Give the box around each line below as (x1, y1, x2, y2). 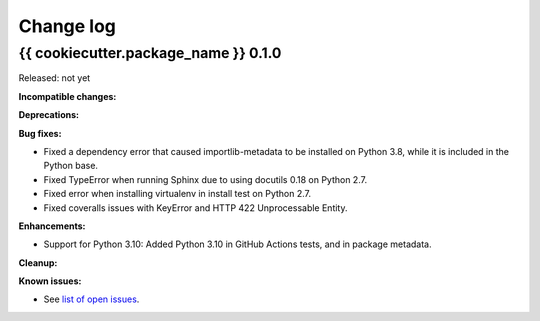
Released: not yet (18, 72, 91, 84)
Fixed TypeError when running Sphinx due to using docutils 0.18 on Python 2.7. (43, 173, 368, 185)
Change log (18, 15, 117, 37)
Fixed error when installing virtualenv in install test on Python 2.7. (43, 188, 312, 200)
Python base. (43, 160, 99, 172)
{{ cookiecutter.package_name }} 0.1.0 (18, 44, 282, 62)
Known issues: (18, 275, 82, 287)
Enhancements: (18, 220, 86, 232)
